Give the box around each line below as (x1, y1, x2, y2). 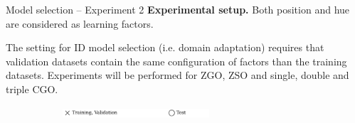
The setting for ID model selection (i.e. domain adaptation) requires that (6, 40, 324, 55)
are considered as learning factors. (6, 16, 154, 31)
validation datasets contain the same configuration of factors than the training (6, 53, 347, 68)
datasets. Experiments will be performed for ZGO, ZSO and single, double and (6, 68, 349, 82)
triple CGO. (6, 81, 58, 96)
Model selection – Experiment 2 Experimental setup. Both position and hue (6, 2, 350, 16)
